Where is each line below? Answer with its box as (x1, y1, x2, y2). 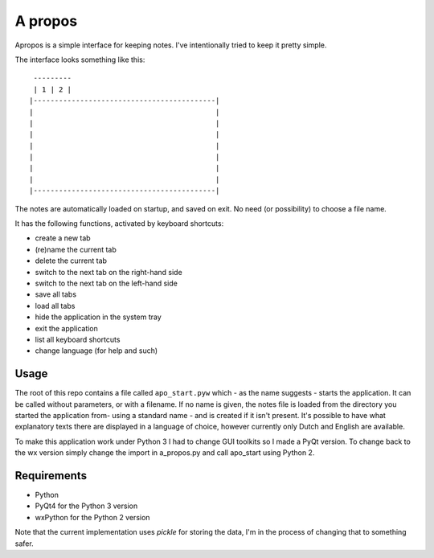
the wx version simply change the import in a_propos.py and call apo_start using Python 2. (14, 448, 315, 457)
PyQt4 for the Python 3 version (35, 501, 138, 511)
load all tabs (35, 301, 76, 310)
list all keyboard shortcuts (35, 334, 121, 344)
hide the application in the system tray (35, 312, 162, 322)
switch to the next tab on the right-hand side (35, 267, 182, 277)
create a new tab (35, 233, 92, 243)
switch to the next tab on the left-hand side (35, 278, 178, 288)
